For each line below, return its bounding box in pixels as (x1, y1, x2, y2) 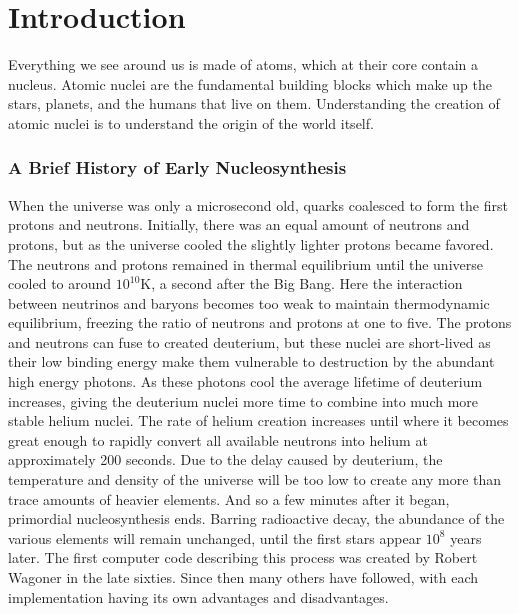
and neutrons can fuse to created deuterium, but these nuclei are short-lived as (8, 331, 491, 352)
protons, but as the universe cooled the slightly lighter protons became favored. (8, 233, 494, 254)
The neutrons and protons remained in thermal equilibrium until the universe (8, 253, 483, 274)
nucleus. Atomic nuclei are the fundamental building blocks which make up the (8, 73, 492, 94)
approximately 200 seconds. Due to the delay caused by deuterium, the (8, 449, 443, 470)
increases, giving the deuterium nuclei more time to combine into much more (8, 390, 479, 411)
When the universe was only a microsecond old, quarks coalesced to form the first (8, 194, 508, 215)
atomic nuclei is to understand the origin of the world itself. (8, 112, 374, 133)
